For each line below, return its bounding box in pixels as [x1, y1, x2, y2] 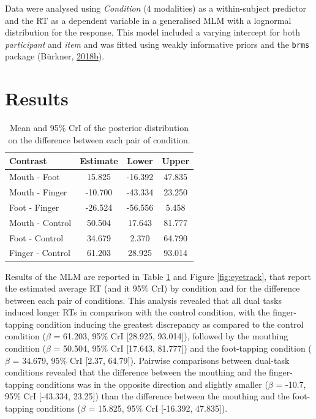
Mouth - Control [9, 216, 72, 228]
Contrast [9, 154, 47, 167]
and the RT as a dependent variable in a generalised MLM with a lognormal [5, 13, 292, 26]
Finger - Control [9, 246, 70, 259]
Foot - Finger [9, 200, 59, 213]
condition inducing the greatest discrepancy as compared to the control [36, 317, 304, 330]
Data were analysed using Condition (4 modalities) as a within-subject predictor [5, 2, 307, 14]
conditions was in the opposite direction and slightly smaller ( [36, 377, 268, 390]
